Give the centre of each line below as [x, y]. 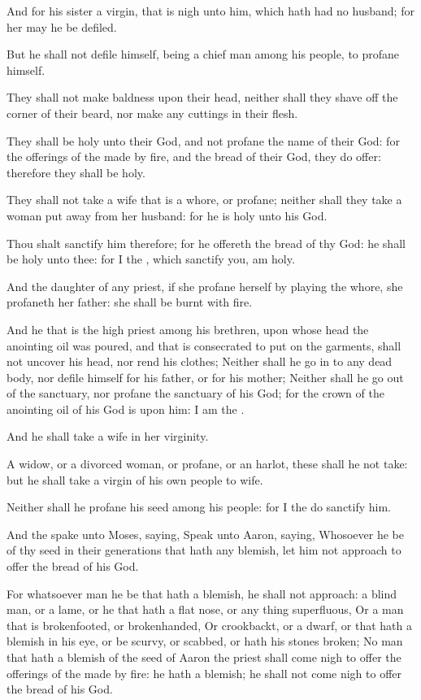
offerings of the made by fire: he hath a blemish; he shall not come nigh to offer [204, 673]
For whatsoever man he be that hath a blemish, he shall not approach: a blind [202, 593]
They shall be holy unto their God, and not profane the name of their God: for [203, 140]
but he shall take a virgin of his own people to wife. [135, 479]
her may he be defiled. [62, 26]
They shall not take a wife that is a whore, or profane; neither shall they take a [204, 200]
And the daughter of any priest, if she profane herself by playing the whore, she [205, 286]
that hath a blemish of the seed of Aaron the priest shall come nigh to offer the [204, 657]
